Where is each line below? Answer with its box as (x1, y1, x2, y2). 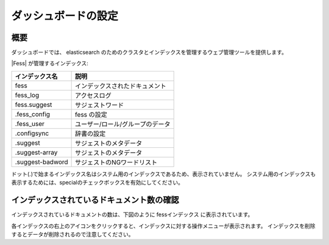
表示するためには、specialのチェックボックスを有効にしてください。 (11, 179, 184, 186)
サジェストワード (75, 101, 124, 109)
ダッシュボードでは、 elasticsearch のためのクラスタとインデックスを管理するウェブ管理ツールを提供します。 (11, 49, 288, 56)
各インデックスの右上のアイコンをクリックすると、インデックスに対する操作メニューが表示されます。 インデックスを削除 (11, 222, 316, 229)
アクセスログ (75, 91, 112, 100)
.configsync (15, 129, 49, 137)
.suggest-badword (15, 158, 68, 166)
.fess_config (15, 110, 51, 119)
